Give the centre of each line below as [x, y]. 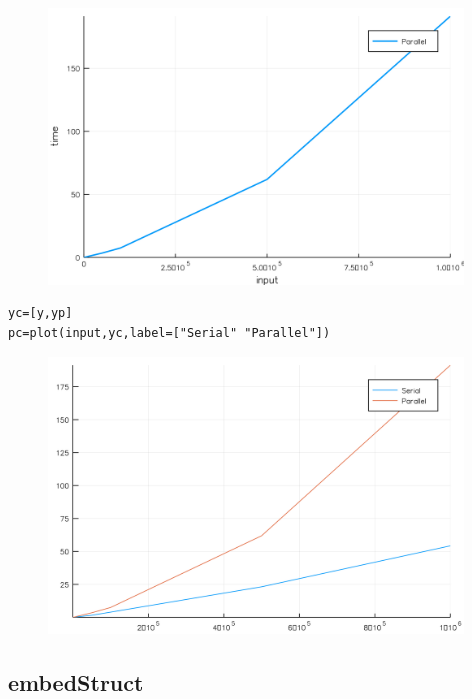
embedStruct [76, 681]
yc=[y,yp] [40, 313]
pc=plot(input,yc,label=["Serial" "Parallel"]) [169, 333]
